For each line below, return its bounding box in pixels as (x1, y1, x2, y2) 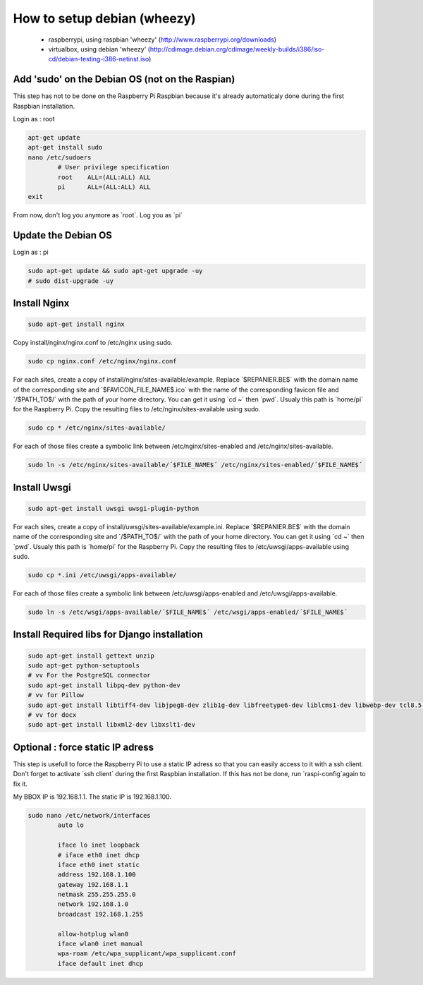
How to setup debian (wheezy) (13, 11, 197, 26)
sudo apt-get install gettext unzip (27, 651, 155, 660)
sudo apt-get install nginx (27, 320, 125, 328)
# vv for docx (27, 711, 77, 719)
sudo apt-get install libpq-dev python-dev (27, 681, 181, 689)
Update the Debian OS (13, 229, 113, 241)
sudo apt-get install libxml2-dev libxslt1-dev (27, 720, 195, 729)
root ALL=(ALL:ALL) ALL (57, 173, 151, 181)
